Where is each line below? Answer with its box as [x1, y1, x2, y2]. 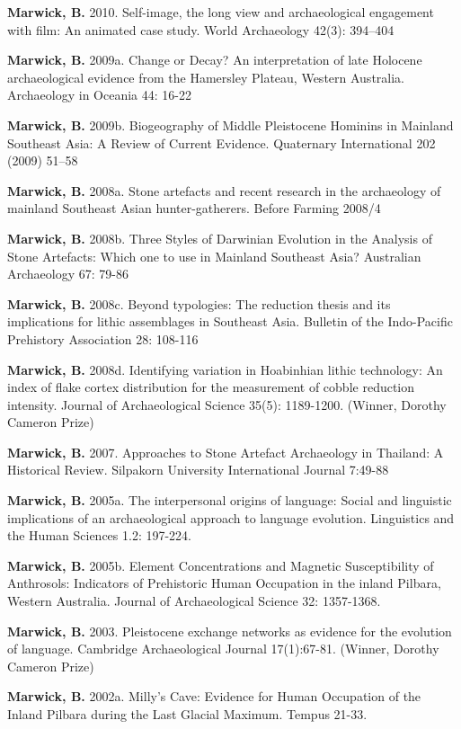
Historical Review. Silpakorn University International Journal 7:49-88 [7, 460, 389, 479]
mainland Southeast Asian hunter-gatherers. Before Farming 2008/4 [7, 199, 381, 218]
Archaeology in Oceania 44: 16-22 [7, 85, 191, 104]
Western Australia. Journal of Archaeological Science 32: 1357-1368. [7, 591, 381, 610]
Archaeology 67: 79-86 [7, 264, 129, 283]
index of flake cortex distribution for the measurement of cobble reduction [7, 378, 415, 396]
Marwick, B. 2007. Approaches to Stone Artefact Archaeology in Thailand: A [7, 442, 444, 461]
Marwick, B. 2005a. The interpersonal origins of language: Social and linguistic [7, 491, 452, 510]
